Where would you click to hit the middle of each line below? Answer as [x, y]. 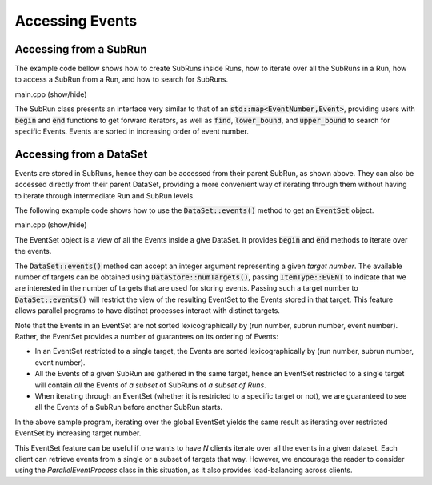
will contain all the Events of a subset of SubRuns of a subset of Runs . [151, 385]
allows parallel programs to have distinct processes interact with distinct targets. [147, 311]
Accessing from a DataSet [81, 154]
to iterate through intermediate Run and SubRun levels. [105, 195]
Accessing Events [76, 21]
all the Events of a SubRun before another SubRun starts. [129, 407]
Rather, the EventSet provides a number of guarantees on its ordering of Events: [147, 337]
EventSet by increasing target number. [78, 433]
